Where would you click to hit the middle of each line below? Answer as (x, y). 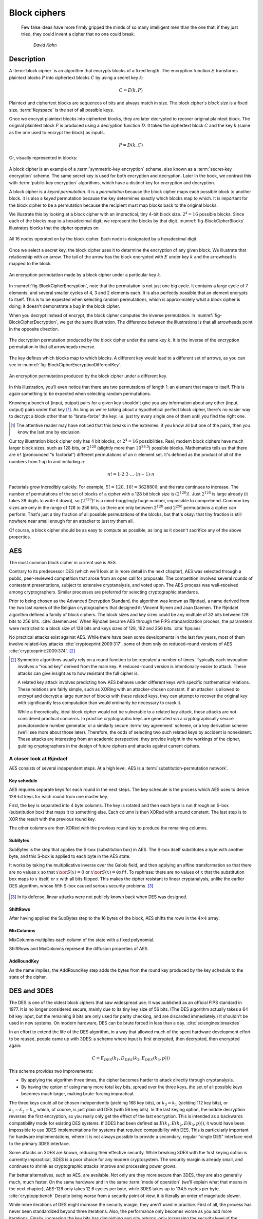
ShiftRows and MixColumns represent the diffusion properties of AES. (79, 949)
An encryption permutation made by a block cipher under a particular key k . (85, 275)
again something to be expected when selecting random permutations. (80, 394)
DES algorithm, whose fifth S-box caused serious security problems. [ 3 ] (81, 885)
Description (27, 59)
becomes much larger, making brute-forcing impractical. (78, 1094)
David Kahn (45, 45)
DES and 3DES (31, 991)
